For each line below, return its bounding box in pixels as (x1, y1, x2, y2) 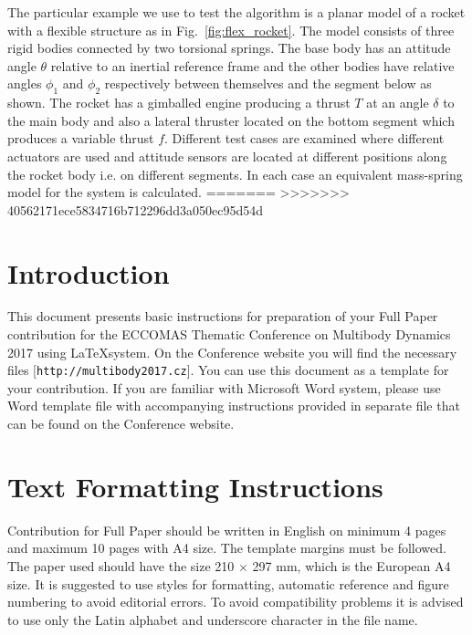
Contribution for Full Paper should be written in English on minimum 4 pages (7, 520, 446, 539)
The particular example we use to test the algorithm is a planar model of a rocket (7, 3, 466, 21)
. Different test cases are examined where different (164, 129, 445, 148)
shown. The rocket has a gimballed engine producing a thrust (7, 93, 351, 112)
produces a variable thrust (7, 129, 154, 148)
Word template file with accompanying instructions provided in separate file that (7, 396, 460, 415)
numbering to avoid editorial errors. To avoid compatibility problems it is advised (7, 592, 464, 611)
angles (7, 74, 42, 93)
